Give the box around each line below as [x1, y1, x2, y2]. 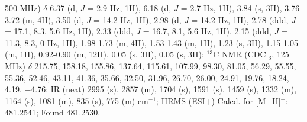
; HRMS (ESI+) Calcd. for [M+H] [156, 94, 281, 107]
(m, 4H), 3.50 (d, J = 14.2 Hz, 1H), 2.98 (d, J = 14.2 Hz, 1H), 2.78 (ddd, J [22, 13, 296, 25]
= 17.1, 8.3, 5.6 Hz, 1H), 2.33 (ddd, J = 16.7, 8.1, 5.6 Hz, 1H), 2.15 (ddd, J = [5, 25, 288, 37]
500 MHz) [5, 2, 41, 14]
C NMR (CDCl [213, 48, 269, 60]
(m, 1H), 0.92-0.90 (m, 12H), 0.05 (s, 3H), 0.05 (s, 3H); [5, 48, 204, 60]
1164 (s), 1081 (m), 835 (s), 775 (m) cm [5, 94, 148, 107]
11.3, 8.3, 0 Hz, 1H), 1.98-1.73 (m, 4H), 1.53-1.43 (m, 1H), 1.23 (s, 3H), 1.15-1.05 [5, 36, 298, 49]
